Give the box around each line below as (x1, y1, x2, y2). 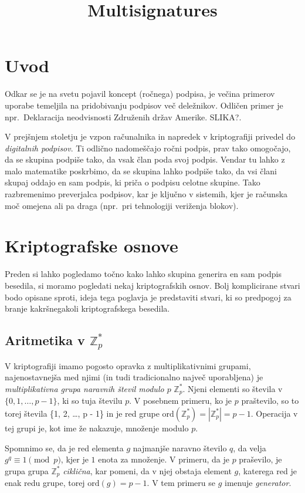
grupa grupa (5, 464, 49, 477)
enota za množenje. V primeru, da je (98, 453, 229, 465)
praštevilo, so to (241, 394, 299, 407)
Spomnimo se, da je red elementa (5, 441, 124, 454)
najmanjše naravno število (133, 441, 227, 454)
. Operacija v (250, 407, 298, 419)
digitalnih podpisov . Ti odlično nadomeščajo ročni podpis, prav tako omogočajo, (5, 141, 291, 154)
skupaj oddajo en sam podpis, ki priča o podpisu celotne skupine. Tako (5, 176, 260, 188)
